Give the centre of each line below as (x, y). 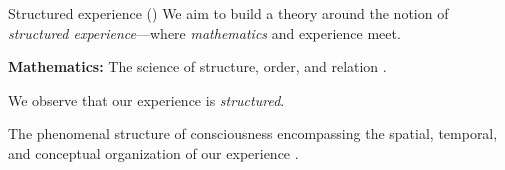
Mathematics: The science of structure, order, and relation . (197, 66)
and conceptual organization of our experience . (153, 152)
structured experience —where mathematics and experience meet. (204, 32)
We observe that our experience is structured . (146, 99)
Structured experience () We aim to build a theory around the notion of (228, 13)
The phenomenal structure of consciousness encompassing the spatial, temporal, (253, 133)
